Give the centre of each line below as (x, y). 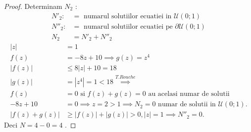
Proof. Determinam (33, 6)
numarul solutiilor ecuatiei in (127, 16)
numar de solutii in (187, 105)
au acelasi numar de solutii (189, 94)
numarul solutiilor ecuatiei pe (128, 26)
